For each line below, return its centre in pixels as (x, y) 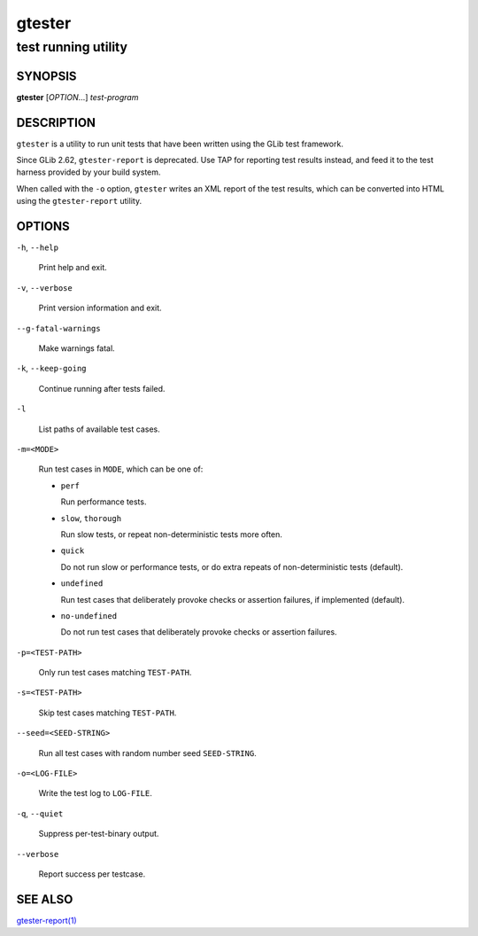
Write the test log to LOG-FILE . (95, 793)
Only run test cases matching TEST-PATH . (115, 673)
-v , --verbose (44, 287)
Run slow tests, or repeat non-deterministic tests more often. (172, 534)
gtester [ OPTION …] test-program (77, 97)
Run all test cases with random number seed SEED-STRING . (147, 753)
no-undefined (89, 616)
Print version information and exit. (100, 308)
